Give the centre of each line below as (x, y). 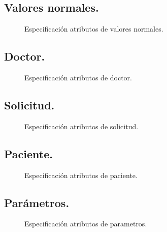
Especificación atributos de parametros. (86, 224)
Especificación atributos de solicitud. (81, 126)
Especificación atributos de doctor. (78, 77)
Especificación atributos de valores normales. (94, 29)
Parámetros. (37, 202)
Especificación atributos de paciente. (81, 175)
